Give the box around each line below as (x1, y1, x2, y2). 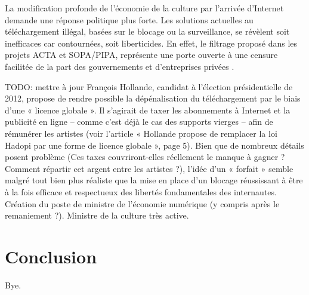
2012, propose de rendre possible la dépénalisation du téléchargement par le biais (5, 92, 301, 105)
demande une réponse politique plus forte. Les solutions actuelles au (5, 13, 254, 26)
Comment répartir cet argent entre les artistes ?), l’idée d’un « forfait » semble (5, 162, 293, 174)
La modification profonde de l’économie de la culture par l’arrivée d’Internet (5, 2, 284, 14)
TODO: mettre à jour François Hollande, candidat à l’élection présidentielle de (5, 80, 293, 93)
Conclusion (5, 244, 97, 268)
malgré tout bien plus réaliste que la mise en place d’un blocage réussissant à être (5, 174, 303, 186)
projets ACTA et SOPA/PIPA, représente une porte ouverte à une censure (5, 48, 278, 61)
